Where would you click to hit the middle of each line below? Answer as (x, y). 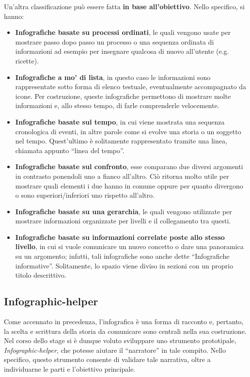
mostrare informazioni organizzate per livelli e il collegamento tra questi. (123, 221)
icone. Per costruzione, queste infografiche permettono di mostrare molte (123, 96)
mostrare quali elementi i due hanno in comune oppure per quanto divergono (129, 185)
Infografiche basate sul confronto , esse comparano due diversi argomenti (129, 166)
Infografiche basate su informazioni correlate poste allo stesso (120, 237)
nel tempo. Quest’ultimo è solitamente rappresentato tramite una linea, (121, 141)
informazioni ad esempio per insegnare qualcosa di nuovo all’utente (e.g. (122, 51)
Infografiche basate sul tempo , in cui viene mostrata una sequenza (120, 121)
